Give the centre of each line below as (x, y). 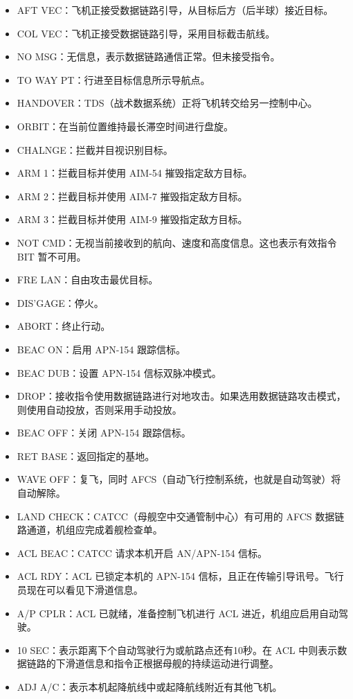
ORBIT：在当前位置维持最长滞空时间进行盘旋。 (125, 126)
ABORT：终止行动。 (64, 326)
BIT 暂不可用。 (52, 256)
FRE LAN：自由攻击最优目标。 (88, 280)
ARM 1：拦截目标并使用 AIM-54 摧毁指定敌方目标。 (135, 173)
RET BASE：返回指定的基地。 (86, 455)
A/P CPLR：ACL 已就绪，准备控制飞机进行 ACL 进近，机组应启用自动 (178, 613)
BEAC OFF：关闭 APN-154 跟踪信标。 (104, 433)
